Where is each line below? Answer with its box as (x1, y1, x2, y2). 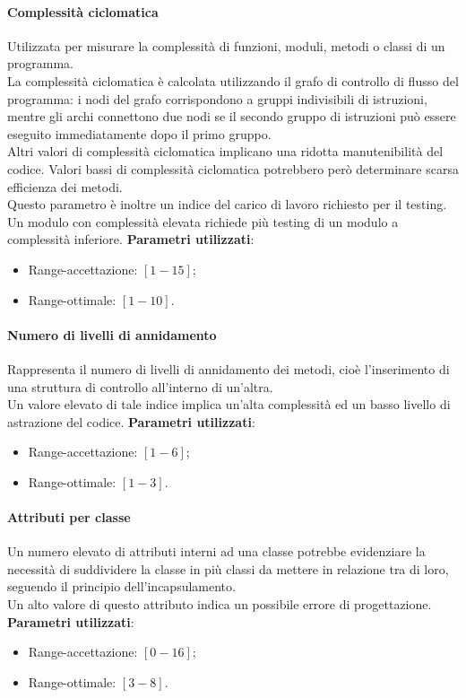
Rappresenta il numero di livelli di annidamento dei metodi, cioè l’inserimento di (7, 359, 450, 378)
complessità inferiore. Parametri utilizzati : (7, 230, 255, 249)
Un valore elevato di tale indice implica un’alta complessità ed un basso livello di (7, 395, 451, 414)
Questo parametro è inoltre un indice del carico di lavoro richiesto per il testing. (7, 195, 447, 214)
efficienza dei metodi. (7, 177, 123, 196)
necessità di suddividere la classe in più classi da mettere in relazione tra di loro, (7, 559, 449, 578)
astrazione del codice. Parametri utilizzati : (7, 412, 255, 431)
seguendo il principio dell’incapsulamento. (7, 577, 236, 596)
